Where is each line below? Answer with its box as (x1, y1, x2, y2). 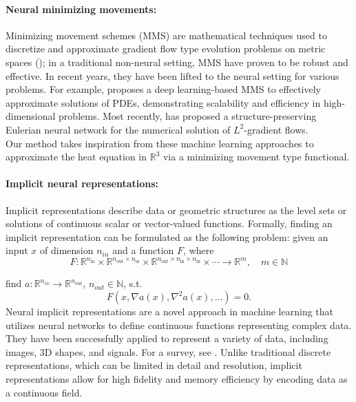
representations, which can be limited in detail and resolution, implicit (6, 358, 302, 372)
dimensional (6, 109, 56, 123)
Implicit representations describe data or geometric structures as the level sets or (6, 202, 347, 217)
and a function (112, 243, 174, 257)
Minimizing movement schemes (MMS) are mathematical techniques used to (6, 28, 327, 42)
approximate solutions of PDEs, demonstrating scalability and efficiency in (6, 95, 321, 109)
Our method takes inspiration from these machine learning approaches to (6, 136, 314, 150)
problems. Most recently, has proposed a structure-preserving (59, 109, 317, 123)
